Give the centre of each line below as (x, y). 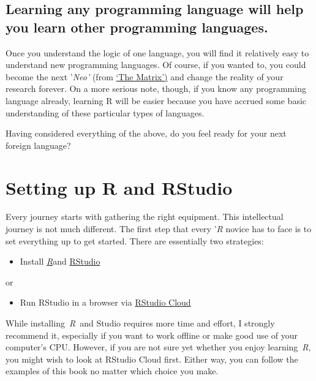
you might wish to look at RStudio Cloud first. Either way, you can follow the (152, 359)
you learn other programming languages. (137, 27)
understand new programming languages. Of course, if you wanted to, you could (156, 65)
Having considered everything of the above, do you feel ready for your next (146, 133)
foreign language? (38, 145)
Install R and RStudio (60, 261)
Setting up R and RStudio (119, 187)
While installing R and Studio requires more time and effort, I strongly (140, 323)
